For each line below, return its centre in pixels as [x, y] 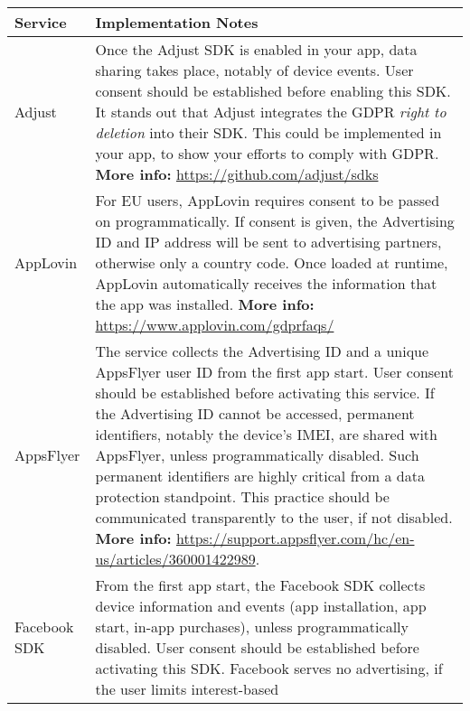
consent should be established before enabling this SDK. [273, 91]
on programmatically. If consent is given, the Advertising [275, 221]
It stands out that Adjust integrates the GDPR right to [271, 112]
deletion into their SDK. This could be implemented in [268, 132]
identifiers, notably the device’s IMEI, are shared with [266, 434]
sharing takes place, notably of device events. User [254, 70]
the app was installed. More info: [205, 304]
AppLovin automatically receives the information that [266, 283]
